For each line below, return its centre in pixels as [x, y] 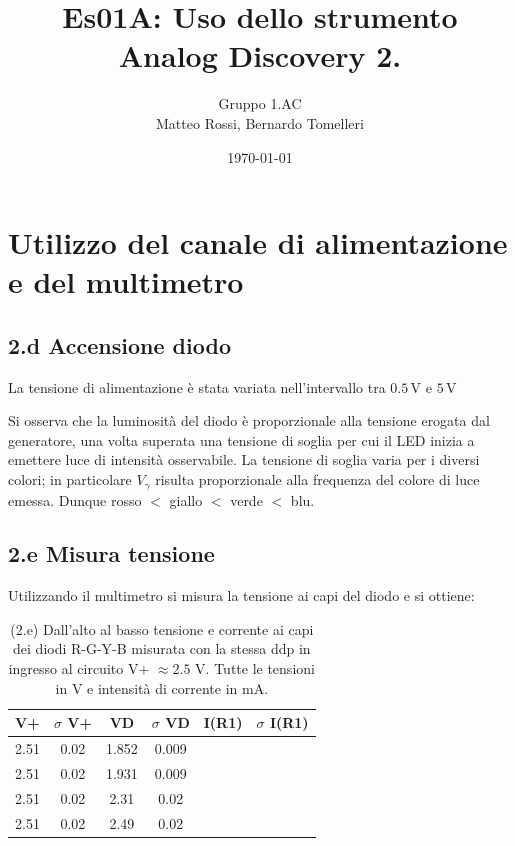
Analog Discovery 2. [260, 55]
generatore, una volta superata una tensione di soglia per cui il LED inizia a [241, 439]
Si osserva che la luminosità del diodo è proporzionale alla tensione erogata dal [249, 420]
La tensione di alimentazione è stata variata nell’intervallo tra [197, 386]
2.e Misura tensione [111, 553]
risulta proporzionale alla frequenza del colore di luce [317, 479]
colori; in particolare [70, 479]
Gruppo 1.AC [260, 103]
